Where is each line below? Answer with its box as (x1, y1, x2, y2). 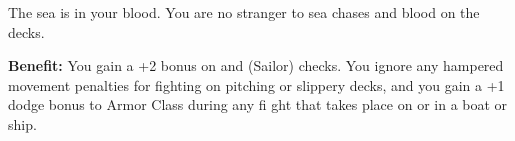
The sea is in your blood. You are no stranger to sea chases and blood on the (8, 2, 480, 22)
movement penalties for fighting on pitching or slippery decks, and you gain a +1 (8, 74, 505, 95)
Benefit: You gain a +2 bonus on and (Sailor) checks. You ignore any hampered (8, 55, 504, 76)
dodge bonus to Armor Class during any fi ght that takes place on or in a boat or (8, 94, 508, 115)
